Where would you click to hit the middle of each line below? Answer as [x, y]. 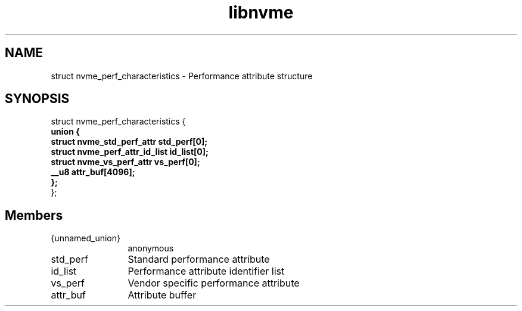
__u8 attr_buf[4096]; [93, 172]
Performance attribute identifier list [206, 271]
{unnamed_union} [86, 238]
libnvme [261, 13]
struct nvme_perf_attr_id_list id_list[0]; [130, 152]
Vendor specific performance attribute [214, 283]
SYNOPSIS [37, 99]
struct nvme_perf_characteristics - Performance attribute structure [182, 76]
